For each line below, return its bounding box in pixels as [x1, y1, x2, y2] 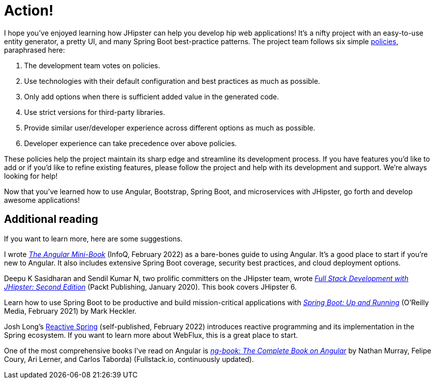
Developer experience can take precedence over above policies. [24, 139, 237, 148]
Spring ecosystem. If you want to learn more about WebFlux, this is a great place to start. [4, 330, 298, 339]
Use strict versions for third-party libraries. [24, 107, 165, 116]
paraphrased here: [4, 45, 65, 54]
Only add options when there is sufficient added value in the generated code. [24, 92, 279, 101]
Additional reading [4, 213, 98, 226]
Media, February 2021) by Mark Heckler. [4, 306, 137, 315]
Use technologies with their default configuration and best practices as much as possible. [24, 76, 320, 85]
